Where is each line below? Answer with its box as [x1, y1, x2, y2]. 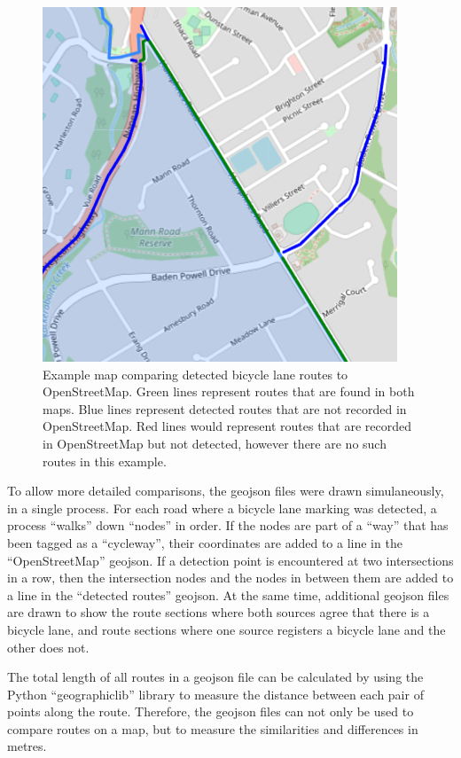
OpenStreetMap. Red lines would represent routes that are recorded [43, 417, 412, 435]
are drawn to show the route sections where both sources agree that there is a [7, 603, 430, 621]
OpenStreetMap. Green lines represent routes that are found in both [43, 382, 415, 401]
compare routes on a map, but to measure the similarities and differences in [7, 719, 418, 738]
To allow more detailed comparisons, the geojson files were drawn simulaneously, [7, 481, 444, 500]
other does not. [7, 637, 90, 656]
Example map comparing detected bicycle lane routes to [43, 364, 348, 383]
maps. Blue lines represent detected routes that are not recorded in [43, 399, 407, 418]
